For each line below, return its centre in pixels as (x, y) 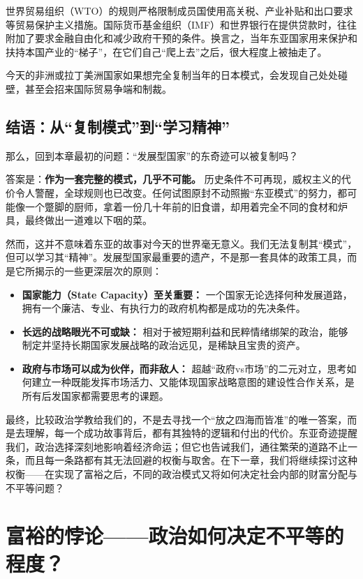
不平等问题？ (35, 487)
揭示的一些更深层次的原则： (98, 270)
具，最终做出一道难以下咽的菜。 (79, 220)
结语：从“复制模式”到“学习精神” (118, 126)
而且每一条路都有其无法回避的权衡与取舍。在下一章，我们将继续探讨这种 (191, 460)
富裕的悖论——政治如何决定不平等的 (175, 535)
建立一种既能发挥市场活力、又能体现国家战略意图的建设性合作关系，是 (193, 382)
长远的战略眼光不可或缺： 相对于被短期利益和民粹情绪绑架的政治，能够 (185, 331)
